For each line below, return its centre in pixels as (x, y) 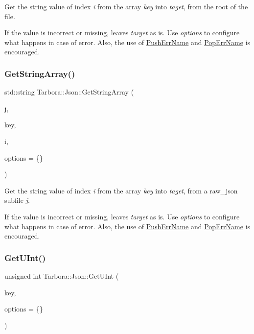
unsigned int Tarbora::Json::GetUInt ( (62, 275)
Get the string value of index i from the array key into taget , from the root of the (126, 6)
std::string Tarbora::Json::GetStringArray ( (69, 92)
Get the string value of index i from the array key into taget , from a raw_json (121, 190)
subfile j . (17, 200)
